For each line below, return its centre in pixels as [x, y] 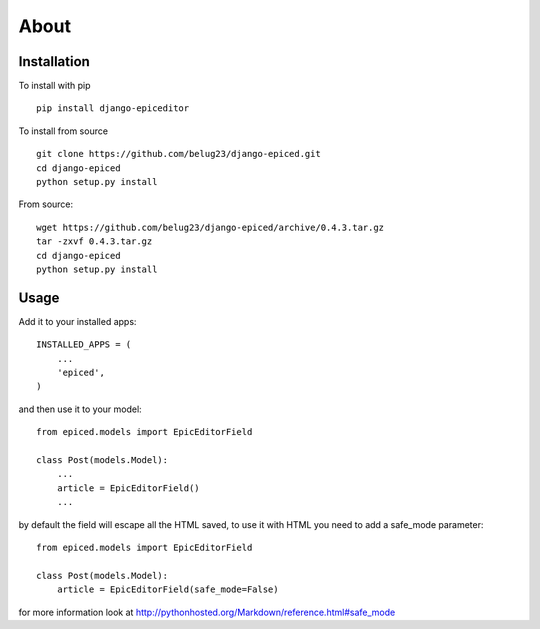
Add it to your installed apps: [77, 321]
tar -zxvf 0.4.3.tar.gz [94, 241]
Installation [54, 61]
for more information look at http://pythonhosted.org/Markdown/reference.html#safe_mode [207, 612]
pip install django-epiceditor [113, 108]
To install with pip [54, 86]
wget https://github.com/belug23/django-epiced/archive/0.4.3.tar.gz [210, 227]
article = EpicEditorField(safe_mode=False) [167, 589]
